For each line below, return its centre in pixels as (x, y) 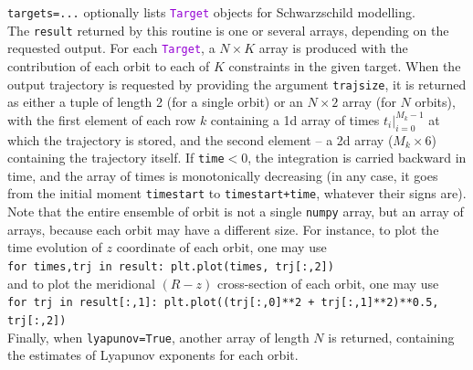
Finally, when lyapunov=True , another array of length (158, 337)
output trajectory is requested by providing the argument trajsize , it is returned (237, 84)
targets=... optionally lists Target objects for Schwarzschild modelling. (211, 12)
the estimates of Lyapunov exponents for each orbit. (153, 355)
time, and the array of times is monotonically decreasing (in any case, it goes (223, 175)
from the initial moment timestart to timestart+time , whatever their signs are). (237, 193)
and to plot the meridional (81, 283)
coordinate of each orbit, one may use (221, 247)
